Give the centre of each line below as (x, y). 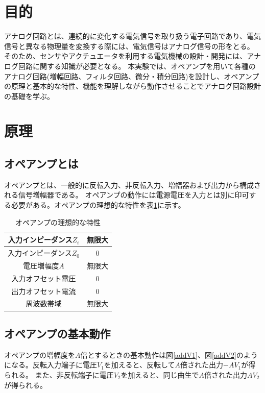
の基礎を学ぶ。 (29, 96)
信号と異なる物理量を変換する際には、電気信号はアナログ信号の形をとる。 (129, 46)
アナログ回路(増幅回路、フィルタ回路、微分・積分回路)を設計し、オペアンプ (132, 76)
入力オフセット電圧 (44, 278)
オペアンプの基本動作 (57, 333)
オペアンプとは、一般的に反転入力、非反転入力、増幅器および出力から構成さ (133, 185)
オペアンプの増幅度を (40, 354)
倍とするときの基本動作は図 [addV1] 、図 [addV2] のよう (169, 354)
